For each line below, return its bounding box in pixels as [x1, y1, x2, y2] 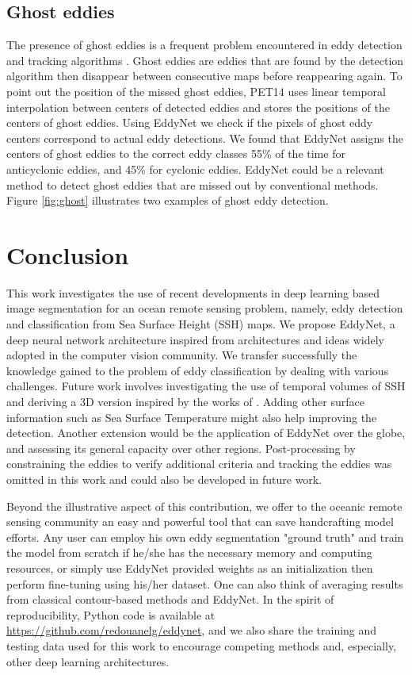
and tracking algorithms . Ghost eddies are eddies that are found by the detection [6, 52, 404, 68]
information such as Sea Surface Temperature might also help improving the [6, 408, 377, 425]
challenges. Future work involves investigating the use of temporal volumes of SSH [6, 378, 406, 394]
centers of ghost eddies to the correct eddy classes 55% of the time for [6, 145, 345, 162]
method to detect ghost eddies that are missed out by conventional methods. [6, 176, 379, 193]
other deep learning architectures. [6, 653, 170, 669]
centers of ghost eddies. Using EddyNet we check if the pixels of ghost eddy [6, 114, 373, 131]
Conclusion [6, 238, 129, 270]
